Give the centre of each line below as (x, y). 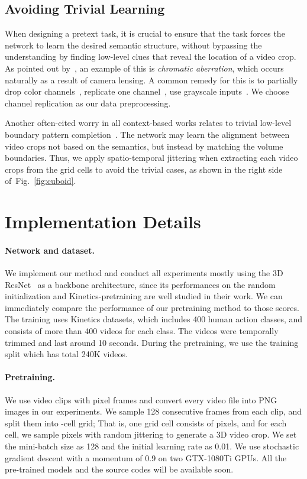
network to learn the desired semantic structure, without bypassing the (133, 45)
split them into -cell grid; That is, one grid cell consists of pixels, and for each (146, 423)
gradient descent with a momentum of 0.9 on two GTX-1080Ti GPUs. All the (146, 457)
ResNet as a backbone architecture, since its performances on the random (140, 284)
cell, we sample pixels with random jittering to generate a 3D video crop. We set (151, 434)
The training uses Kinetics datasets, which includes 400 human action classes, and (154, 319)
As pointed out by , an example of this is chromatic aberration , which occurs (144, 68)
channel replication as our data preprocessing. (88, 103)
